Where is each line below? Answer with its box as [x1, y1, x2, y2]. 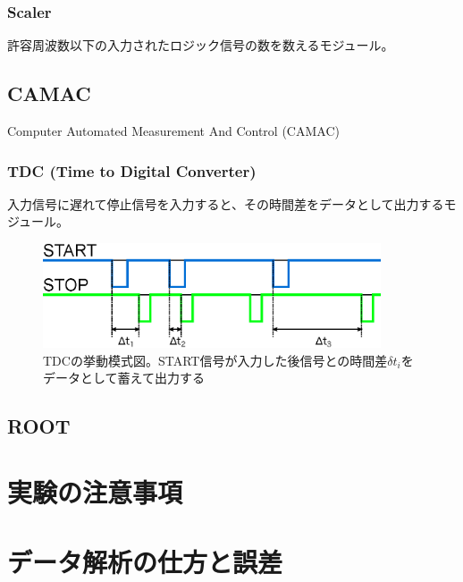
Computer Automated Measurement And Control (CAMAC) [7, 122, 340, 140]
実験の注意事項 [7, 473, 183, 510]
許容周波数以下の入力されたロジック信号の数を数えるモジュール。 [7, 36, 394, 55]
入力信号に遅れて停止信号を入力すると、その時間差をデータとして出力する [7, 194, 444, 213]
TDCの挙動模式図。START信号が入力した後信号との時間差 [43, 350, 388, 369]
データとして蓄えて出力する [43, 368, 205, 387]
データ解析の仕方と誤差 [7, 544, 283, 580]
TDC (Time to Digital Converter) [7, 159, 257, 181]
